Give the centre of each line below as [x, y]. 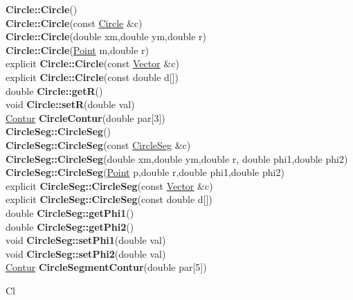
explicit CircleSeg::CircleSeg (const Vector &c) [109, 185]
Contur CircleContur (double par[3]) [85, 117]
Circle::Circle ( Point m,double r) [78, 50]
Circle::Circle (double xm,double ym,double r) [106, 36]
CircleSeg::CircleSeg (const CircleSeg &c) [98, 144]
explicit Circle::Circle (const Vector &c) [92, 63]
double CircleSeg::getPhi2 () [70, 226]
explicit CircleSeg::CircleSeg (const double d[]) [109, 199]
